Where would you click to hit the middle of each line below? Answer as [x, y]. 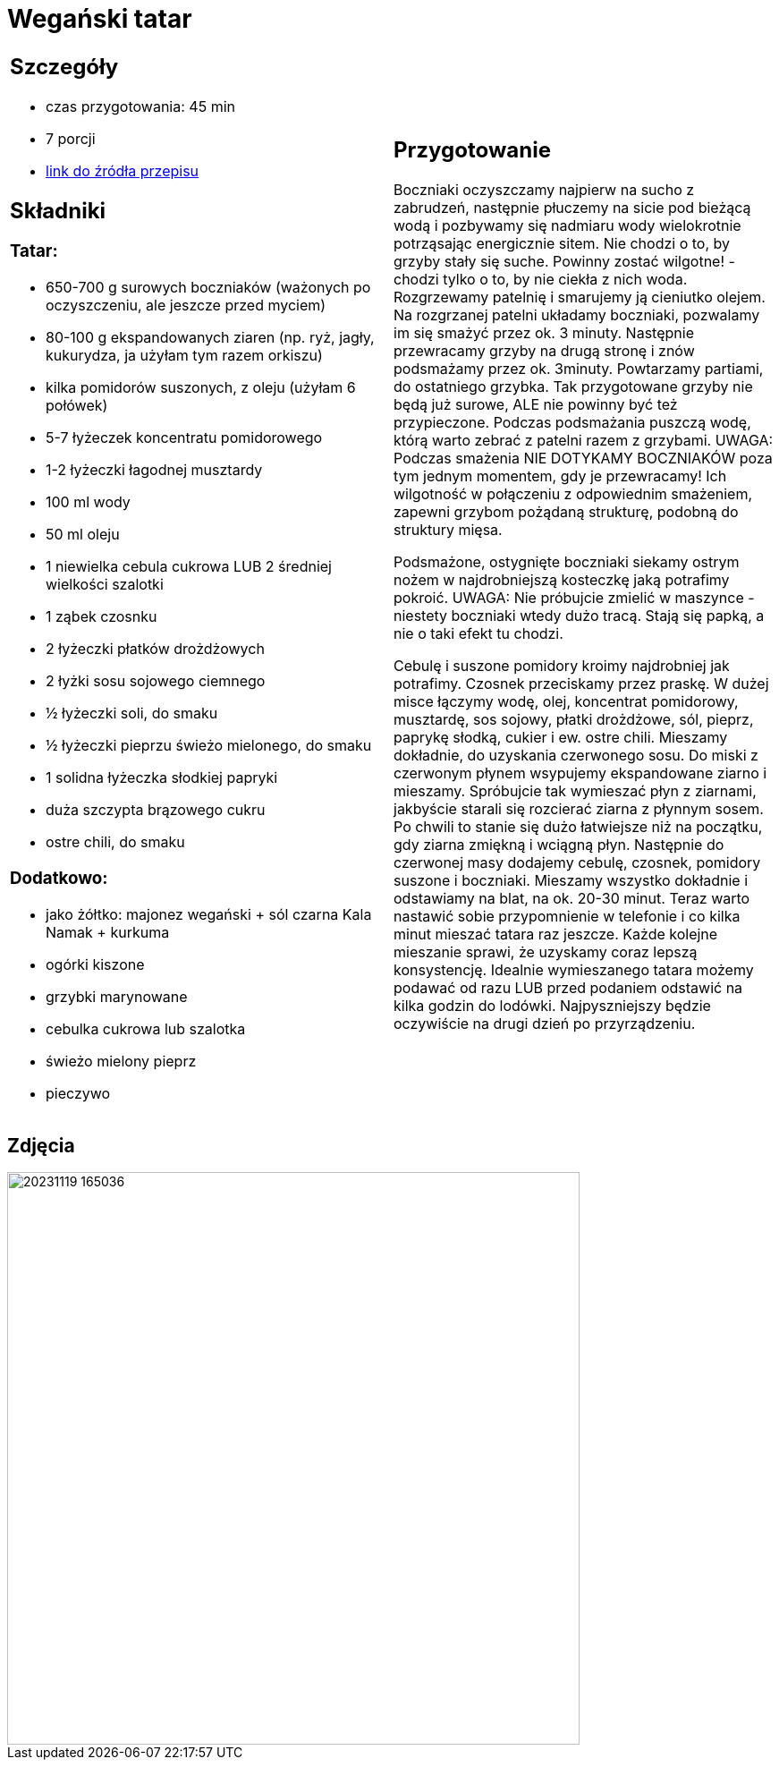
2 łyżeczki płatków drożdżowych [155, 649]
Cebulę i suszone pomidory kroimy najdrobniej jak [562, 666]
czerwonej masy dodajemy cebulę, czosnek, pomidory [577, 863]
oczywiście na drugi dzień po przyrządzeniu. [545, 1024]
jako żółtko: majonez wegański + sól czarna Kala [209, 914]
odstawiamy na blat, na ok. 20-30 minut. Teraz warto [572, 899]
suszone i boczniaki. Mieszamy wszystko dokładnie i [571, 881]
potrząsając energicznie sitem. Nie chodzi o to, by [562, 244]
